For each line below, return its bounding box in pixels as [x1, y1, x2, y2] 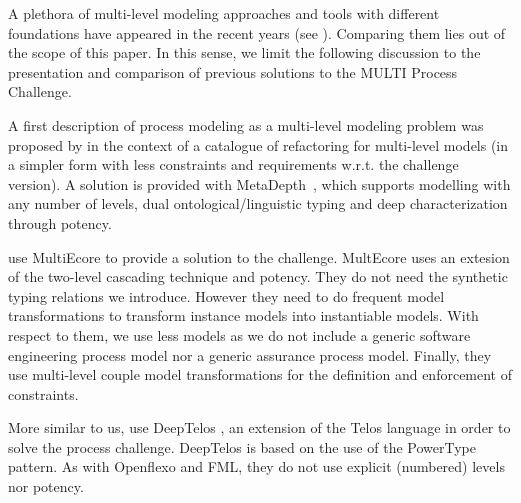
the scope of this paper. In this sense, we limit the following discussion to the [8, 42, 481, 63]
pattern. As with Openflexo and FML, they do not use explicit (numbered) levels [8, 456, 505, 477]
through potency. [8, 212, 112, 233]
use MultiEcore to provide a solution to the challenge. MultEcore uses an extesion [8, 246, 510, 267]
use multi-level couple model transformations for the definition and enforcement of [8, 364, 513, 385]
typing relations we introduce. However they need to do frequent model [8, 285, 445, 306]
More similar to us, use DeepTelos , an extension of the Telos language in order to [8, 417, 511, 438]
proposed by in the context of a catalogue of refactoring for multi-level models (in [8, 134, 509, 155]
